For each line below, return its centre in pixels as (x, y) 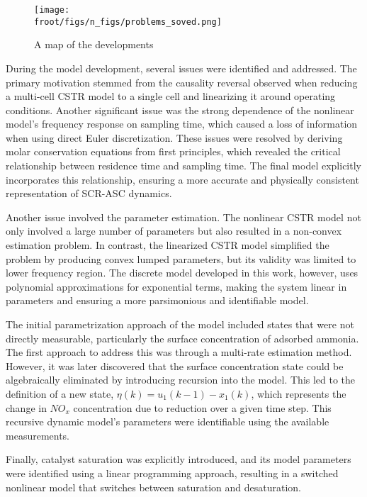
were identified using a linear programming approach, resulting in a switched (172, 473)
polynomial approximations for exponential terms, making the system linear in (176, 286)
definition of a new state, (60, 393)
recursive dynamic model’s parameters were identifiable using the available (168, 421)
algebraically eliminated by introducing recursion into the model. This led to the (181, 380)
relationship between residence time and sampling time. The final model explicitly (183, 166)
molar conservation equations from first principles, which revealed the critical (173, 151)
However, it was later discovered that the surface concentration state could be (175, 365)
